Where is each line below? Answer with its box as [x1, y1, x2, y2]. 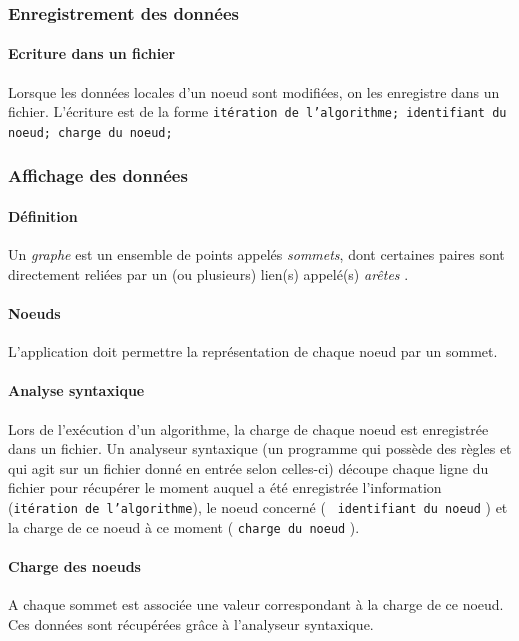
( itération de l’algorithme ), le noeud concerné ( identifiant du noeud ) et [8, 496, 508, 517]
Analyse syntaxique [8, 380, 145, 401]
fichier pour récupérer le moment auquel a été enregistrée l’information [8, 477, 442, 498]
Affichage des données [8, 163, 188, 188]
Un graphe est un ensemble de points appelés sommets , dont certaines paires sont [8, 244, 505, 265]
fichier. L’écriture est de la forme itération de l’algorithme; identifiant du [8, 101, 507, 122]
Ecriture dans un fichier [8, 43, 176, 64]
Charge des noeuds [8, 555, 141, 576]
